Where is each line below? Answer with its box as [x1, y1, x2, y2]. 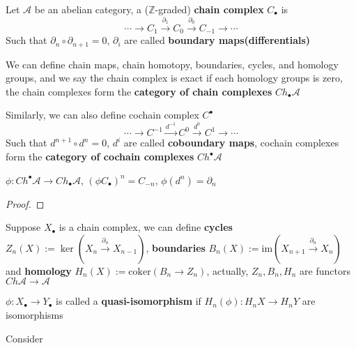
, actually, [206, 263, 249, 278]
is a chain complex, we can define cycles [59, 220, 233, 234]
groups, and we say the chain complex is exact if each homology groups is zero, [6, 70, 343, 85]
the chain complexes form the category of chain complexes [6, 84, 272, 98]
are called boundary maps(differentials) [124, 33, 311, 47]
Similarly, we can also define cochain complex [6, 107, 199, 122]
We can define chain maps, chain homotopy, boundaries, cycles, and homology [6, 56, 339, 71]
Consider [6, 331, 43, 345]
